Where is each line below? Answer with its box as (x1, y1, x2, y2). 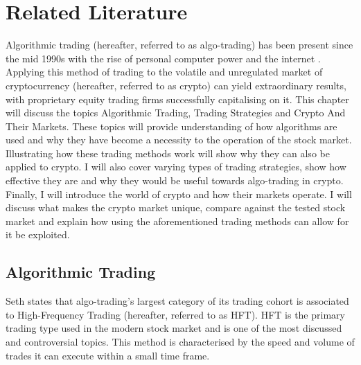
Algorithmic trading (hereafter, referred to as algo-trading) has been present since (6, 37, 353, 52)
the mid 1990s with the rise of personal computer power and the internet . (6, 51, 321, 65)
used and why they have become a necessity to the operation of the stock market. (6, 132, 352, 147)
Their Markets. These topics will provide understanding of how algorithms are (6, 118, 337, 133)
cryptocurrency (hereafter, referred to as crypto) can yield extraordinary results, (6, 78, 346, 92)
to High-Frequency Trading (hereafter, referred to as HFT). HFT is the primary (6, 307, 345, 321)
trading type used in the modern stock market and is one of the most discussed (6, 321, 342, 335)
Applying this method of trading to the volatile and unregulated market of (6, 64, 323, 79)
